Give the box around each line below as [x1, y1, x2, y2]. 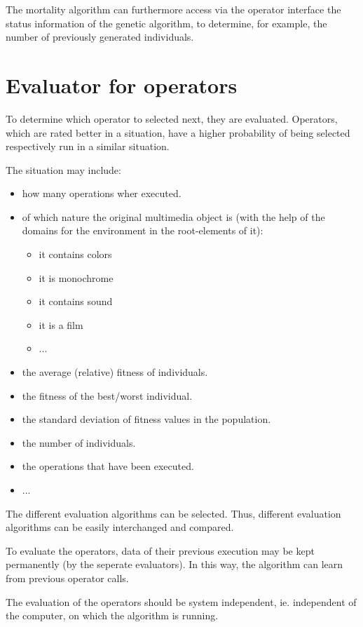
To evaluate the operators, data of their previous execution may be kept [6, 543, 315, 558]
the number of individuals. [22, 435, 136, 450]
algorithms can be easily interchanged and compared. [6, 520, 234, 534]
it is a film [39, 317, 83, 332]
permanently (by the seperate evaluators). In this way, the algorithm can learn [6, 557, 343, 572]
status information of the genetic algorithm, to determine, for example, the [6, 15, 327, 30]
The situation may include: [6, 162, 121, 177]
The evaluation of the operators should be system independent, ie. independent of [6, 594, 357, 609]
